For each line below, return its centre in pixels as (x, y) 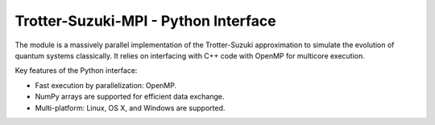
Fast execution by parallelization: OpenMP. (106, 85)
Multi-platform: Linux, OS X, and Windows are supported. (130, 107)
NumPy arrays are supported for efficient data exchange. (130, 97)
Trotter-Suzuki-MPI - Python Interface (146, 21)
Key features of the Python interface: (76, 71)
